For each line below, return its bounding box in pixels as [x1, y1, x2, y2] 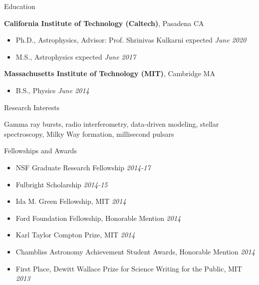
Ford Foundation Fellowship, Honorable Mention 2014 [15, 212, 181, 223]
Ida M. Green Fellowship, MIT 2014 [15, 196, 126, 206]
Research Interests [4, 102, 60, 112]
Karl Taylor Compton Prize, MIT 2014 [15, 229, 135, 240]
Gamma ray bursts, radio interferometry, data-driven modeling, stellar [4, 119, 219, 129]
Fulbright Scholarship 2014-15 [15, 179, 108, 189]
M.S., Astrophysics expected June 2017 [15, 51, 136, 62]
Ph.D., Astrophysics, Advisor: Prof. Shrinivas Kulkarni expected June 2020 [15, 35, 247, 45]
